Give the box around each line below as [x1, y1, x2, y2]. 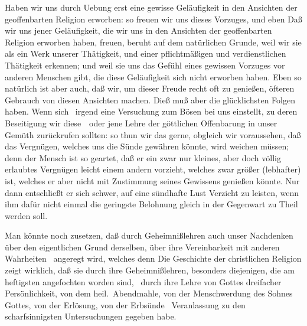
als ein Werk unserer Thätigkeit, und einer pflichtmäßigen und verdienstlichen [5, 47, 286, 60]
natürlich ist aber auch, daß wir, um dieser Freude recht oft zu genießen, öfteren [5, 82, 295, 94]
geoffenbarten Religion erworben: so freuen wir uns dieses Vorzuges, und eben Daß [5, 12, 302, 25]
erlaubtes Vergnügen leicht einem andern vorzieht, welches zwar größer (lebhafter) [5, 163, 301, 175]
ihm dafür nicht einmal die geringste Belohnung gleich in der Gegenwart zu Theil [5, 198, 298, 210]
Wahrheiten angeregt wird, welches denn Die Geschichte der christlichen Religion [5, 252, 302, 265]
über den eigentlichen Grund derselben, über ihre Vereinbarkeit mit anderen [5, 240, 280, 253]
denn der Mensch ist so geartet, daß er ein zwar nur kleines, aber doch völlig [5, 151, 281, 164]
